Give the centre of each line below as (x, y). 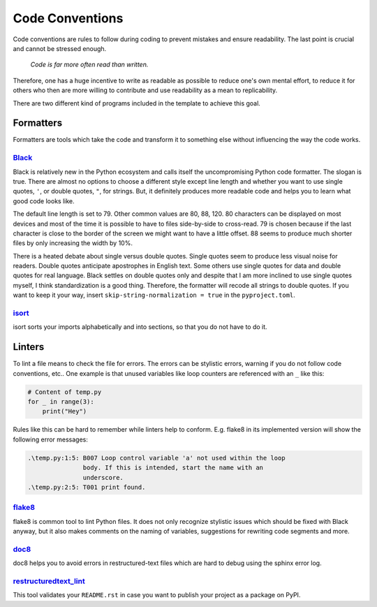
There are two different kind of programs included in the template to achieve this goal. (137, 103)
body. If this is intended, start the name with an (173, 468)
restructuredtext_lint (49, 581)
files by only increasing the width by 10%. (73, 243)
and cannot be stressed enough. (60, 48)
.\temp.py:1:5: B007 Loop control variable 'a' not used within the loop (156, 458)
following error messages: (51, 439)
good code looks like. (44, 201)
